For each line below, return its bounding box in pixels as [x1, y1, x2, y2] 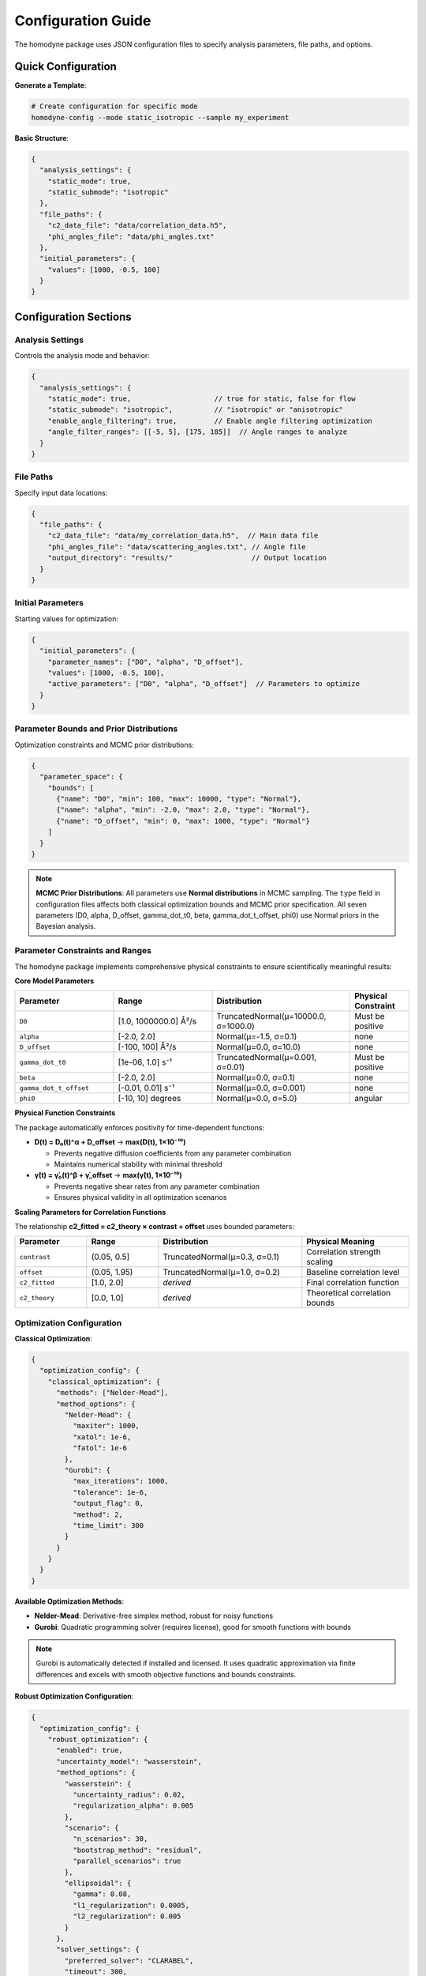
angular [353, 1093, 383, 1104]
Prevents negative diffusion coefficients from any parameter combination [54, 1148, 292, 1158]
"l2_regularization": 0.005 [72, 1912, 181, 1921]
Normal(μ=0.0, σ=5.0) [216, 1093, 297, 1104]
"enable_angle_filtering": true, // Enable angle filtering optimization [47, 416, 372, 425]
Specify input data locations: [14, 488, 108, 497]
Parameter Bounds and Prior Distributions [14, 723, 178, 734]
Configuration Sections [14, 310, 132, 323]
